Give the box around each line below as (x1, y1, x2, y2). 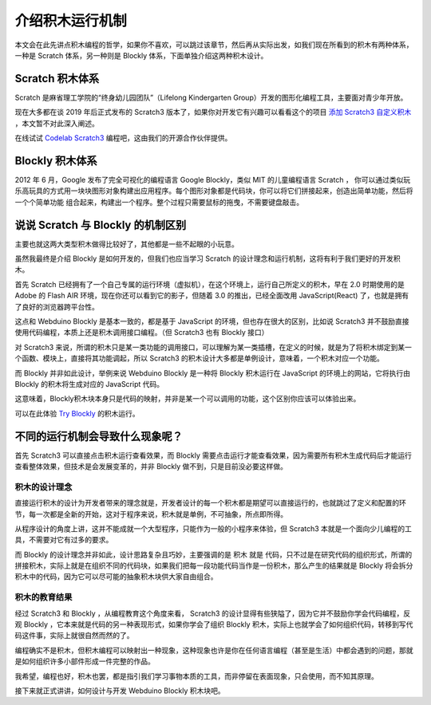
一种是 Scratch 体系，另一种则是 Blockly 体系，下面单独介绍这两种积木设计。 (14, 50, 268, 60)
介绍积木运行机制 (14, 12, 128, 30)
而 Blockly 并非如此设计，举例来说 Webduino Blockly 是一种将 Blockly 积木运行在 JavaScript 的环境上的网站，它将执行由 (14, 368, 411, 378)
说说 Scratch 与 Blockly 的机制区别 (14, 218, 187, 231)
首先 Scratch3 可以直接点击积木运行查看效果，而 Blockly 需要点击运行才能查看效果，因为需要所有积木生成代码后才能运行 (14, 451, 413, 460)
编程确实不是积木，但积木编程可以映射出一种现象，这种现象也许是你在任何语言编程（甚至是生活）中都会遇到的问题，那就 (14, 645, 413, 655)
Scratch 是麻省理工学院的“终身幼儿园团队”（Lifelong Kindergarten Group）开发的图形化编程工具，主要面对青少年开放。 (14, 93, 408, 102)
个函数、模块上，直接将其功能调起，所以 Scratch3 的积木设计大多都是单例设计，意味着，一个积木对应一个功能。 (14, 353, 385, 363)
